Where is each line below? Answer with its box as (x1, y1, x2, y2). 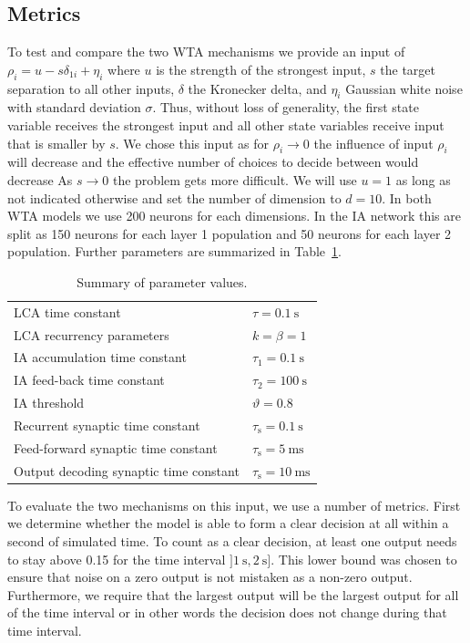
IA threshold (14, 393, 85, 412)
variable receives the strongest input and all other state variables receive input (7, 115, 444, 134)
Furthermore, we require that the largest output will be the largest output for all (7, 585, 459, 604)
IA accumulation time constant (14, 347, 187, 367)
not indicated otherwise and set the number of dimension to (7, 188, 342, 207)
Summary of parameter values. (77, 272, 248, 291)
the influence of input (313, 133, 434, 152)
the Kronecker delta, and (188, 78, 327, 98)
